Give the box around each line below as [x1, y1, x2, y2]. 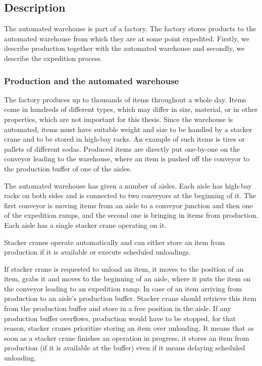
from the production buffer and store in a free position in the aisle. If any [4, 303, 231, 314]
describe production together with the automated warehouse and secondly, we [4, 43, 245, 53]
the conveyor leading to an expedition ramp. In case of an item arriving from [4, 283, 242, 293]
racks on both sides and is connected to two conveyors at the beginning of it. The [4, 190, 256, 201]
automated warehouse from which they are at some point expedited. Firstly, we [4, 33, 249, 43]
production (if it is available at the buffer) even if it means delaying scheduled [4, 342, 245, 353]
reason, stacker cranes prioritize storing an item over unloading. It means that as [4, 323, 254, 333]
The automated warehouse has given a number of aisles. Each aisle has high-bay [4, 180, 252, 191]
